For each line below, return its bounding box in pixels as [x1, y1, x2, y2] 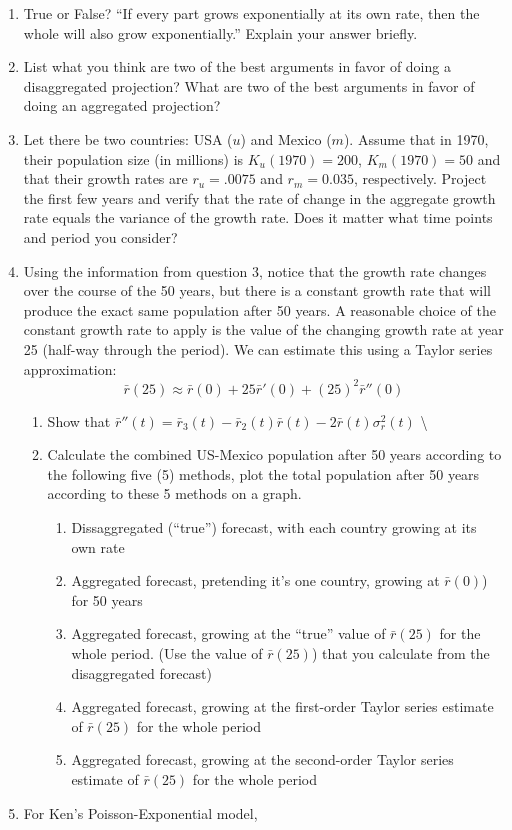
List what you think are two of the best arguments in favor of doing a [23, 56, 451, 77]
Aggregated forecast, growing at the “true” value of [71, 623, 386, 644]
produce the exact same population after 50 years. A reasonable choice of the [23, 299, 496, 320]
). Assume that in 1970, [343, 128, 489, 149]
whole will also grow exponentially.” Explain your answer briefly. [23, 22, 418, 43]
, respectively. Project [353, 168, 487, 189]
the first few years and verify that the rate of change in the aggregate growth [23, 187, 496, 208]
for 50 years [71, 589, 143, 610]
